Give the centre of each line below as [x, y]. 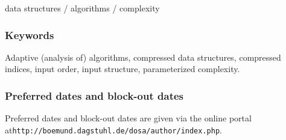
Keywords [30, 35]
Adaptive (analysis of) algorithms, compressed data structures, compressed [143, 57]
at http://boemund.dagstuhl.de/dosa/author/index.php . [113, 129]
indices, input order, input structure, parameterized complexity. [122, 69]
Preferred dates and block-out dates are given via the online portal [128, 118]
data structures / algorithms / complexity [82, 8]
